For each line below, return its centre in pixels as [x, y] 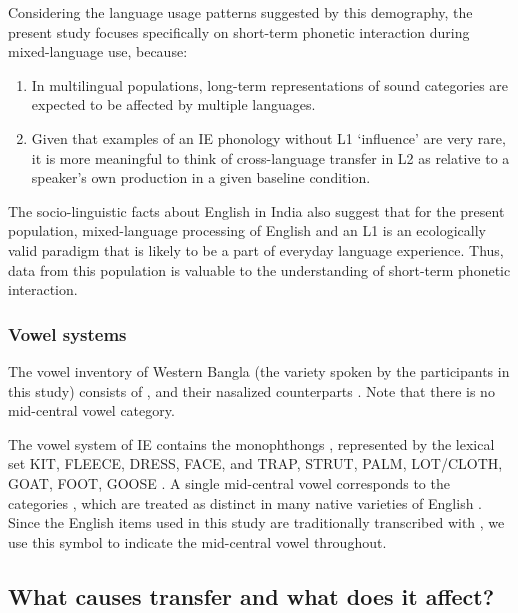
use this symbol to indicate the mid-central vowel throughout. [197, 541]
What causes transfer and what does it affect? [251, 595]
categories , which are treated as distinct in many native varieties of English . [245, 502]
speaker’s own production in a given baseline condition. [201, 177]
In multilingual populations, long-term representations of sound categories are [270, 84]
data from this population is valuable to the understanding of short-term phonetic [259, 269]
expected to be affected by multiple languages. [173, 104]
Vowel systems [67, 333]
